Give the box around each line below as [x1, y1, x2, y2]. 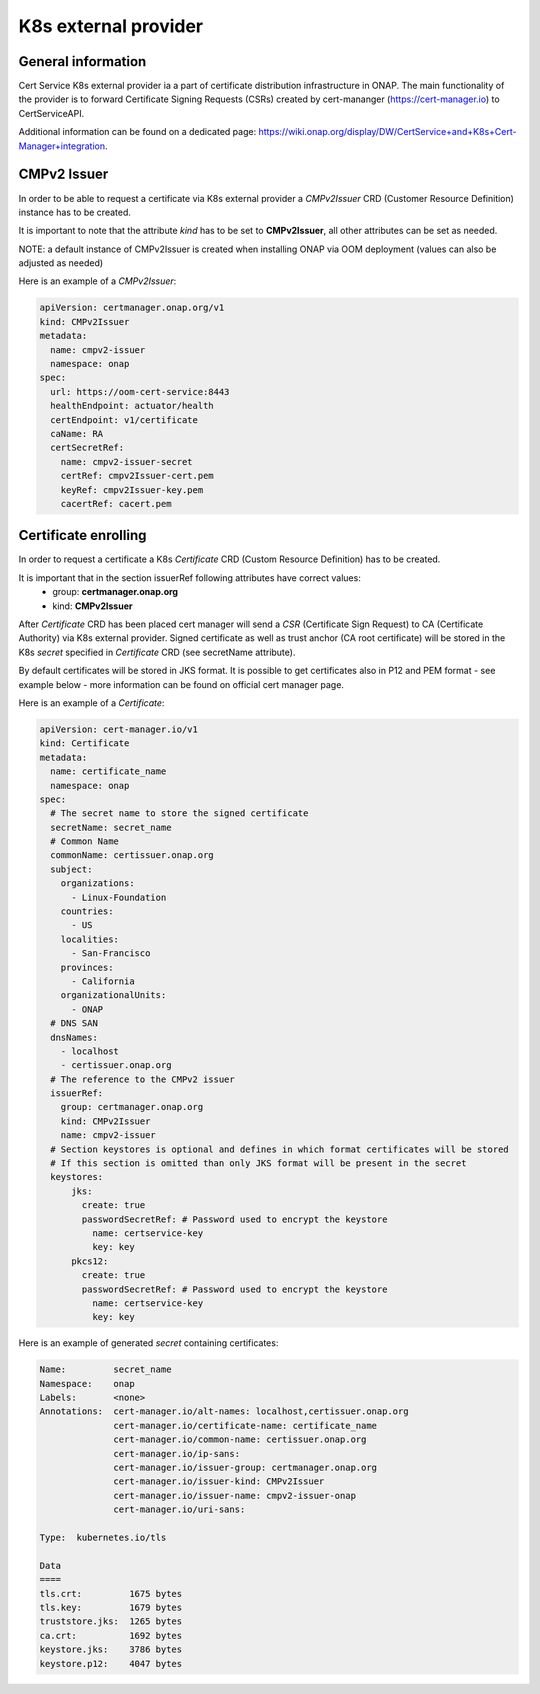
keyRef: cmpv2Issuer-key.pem [60, 484, 204, 495]
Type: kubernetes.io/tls [39, 1532, 167, 1543]
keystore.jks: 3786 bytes [39, 1644, 183, 1655]
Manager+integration [18, 140, 105, 152]
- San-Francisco [71, 948, 151, 959]
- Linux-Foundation [71, 891, 167, 903]
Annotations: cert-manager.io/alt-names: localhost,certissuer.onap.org [39, 1406, 409, 1417]
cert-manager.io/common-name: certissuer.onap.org [113, 1434, 367, 1445]
